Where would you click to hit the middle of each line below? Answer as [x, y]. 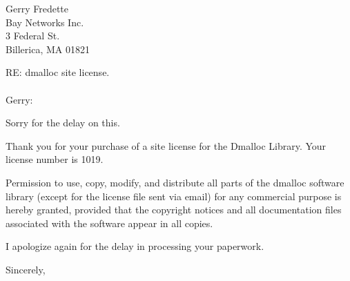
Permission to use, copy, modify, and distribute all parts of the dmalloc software [175, 182]
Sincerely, [26, 269]
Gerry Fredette [37, 8]
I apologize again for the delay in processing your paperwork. [135, 246]
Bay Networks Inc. [45, 22]
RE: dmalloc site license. [58, 72]
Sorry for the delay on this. [63, 123]
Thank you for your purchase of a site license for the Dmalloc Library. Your [166, 145]
